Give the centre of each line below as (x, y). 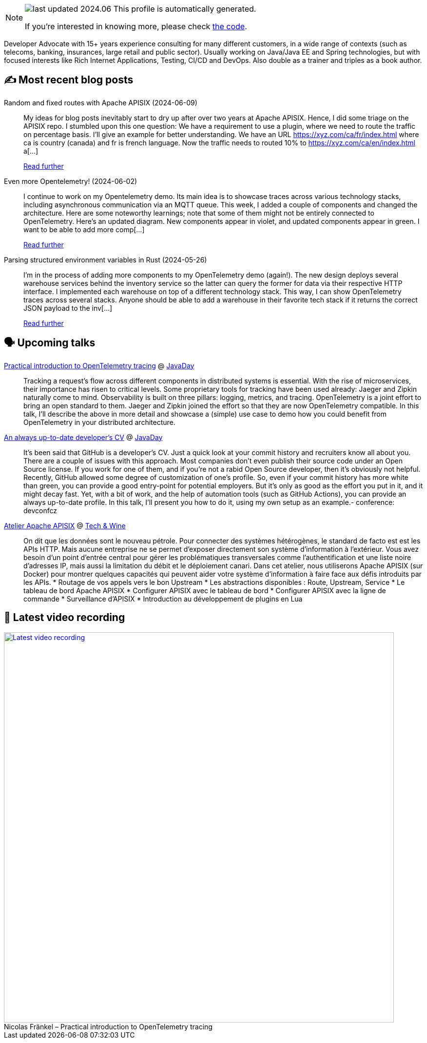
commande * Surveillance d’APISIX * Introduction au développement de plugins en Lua (163, 599)
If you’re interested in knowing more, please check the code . (136, 26)
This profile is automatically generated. (185, 9)
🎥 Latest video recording (65, 618)
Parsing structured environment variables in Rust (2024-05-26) (106, 260)
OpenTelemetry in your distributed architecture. (99, 422)
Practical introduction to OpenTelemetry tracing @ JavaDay (99, 365)
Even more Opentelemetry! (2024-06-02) (71, 181)
